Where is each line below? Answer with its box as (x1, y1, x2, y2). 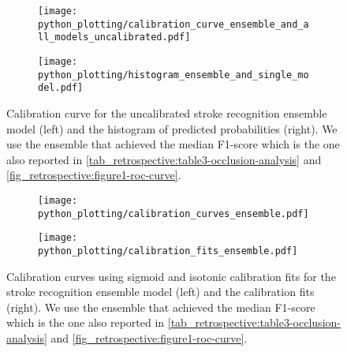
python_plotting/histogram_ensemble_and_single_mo (38, 69, 309, 81)
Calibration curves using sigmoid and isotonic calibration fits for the (6, 268, 336, 284)
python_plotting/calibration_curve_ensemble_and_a (38, 18, 309, 30)
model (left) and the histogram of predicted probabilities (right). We (6, 120, 338, 137)
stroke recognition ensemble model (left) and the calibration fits (6, 283, 315, 300)
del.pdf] (38, 82, 84, 94)
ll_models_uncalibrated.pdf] (38, 32, 191, 43)
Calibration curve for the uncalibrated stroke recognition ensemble (6, 104, 327, 121)
